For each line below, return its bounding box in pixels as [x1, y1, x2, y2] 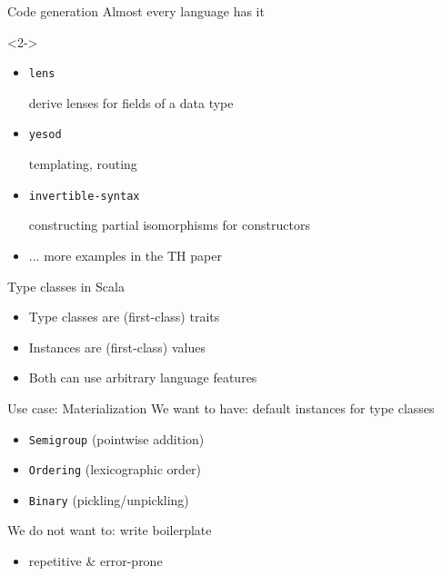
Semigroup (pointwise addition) [28, 429, 205, 448]
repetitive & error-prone [28, 551, 163, 571]
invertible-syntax [28, 189, 140, 203]
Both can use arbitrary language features [28, 368, 257, 387]
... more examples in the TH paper [28, 245, 222, 264]
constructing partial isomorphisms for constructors [28, 215, 310, 234]
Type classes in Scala [7, 276, 125, 295]
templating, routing [28, 154, 137, 174]
